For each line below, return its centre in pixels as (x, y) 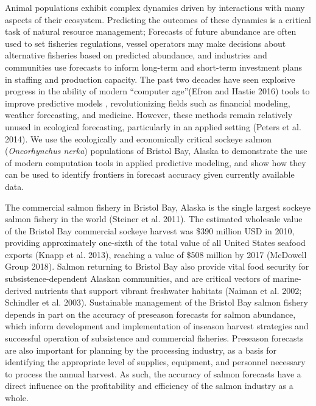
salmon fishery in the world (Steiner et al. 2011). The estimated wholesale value (154, 219)
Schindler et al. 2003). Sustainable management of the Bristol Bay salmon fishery (156, 302)
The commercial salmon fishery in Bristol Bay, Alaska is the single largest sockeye (158, 207)
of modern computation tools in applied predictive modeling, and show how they (156, 162)
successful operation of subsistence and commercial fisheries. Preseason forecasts (154, 338)
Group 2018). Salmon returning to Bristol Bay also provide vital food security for (157, 266)
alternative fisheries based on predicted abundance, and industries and (136, 55)
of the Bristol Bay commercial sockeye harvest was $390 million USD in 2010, (150, 230)
